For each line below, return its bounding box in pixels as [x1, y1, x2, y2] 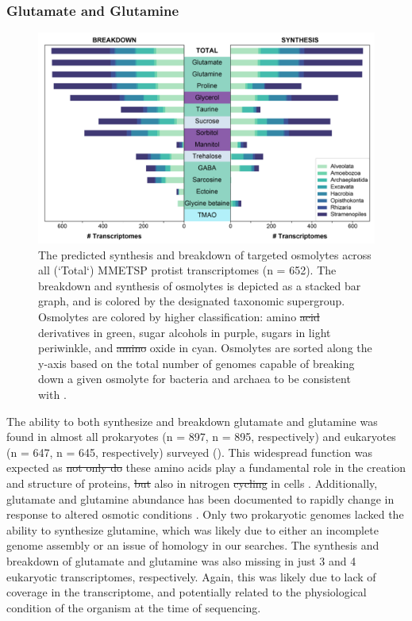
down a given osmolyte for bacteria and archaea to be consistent [38, 370, 351, 387]
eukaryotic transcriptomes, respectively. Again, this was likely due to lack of [6, 568, 376, 585]
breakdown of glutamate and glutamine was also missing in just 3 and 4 [6, 552, 356, 569]
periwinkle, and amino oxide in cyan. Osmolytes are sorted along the [38, 339, 372, 356]
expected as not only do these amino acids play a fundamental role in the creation [6, 459, 406, 476]
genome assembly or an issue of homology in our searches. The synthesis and [6, 537, 379, 554]
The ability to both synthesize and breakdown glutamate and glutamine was [6, 412, 378, 429]
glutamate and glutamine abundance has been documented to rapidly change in [6, 490, 395, 507]
